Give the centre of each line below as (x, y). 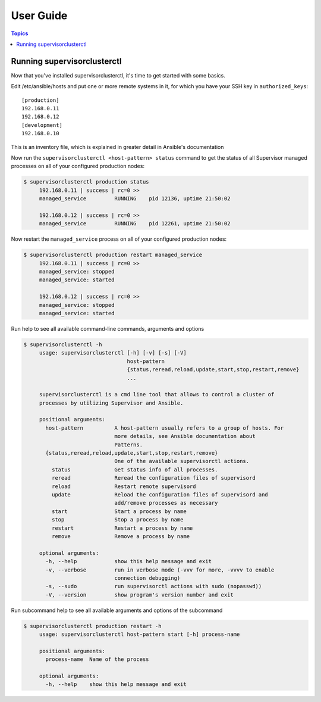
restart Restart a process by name (122, 528)
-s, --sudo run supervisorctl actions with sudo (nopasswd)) (154, 586)
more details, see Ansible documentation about (185, 436)
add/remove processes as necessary (166, 503)
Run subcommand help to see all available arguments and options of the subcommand (117, 610)
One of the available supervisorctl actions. (182, 461)
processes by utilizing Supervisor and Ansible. (111, 403)
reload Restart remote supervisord (124, 486)
